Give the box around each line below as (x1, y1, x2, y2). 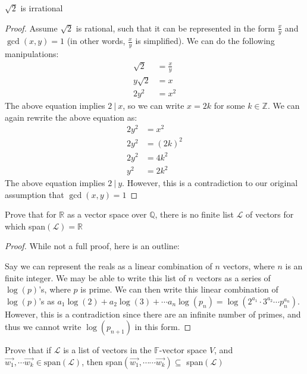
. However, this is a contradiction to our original (122, 177, 298, 189)
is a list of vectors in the (63, 344, 152, 356)
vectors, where (223, 260, 275, 272)
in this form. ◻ (134, 320, 192, 333)
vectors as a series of (196, 271, 271, 284)
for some (214, 99, 245, 112)
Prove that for (5, 208, 57, 221)
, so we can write (123, 99, 184, 112)
